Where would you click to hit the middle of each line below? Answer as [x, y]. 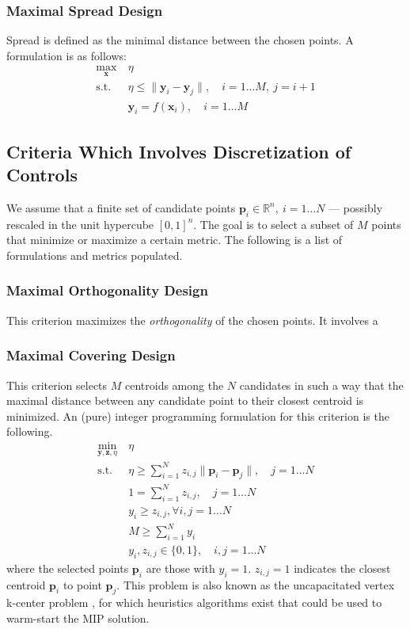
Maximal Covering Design [91, 355]
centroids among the [174, 385]
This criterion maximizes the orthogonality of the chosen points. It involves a [192, 320]
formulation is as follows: [66, 55]
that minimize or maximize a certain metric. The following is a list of [175, 240]
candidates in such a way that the [321, 385]
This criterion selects [57, 385]
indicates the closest [342, 568]
